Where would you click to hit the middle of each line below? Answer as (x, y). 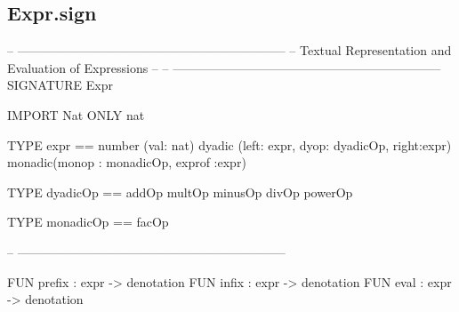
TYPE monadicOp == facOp (88, 222)
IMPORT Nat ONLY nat (76, 114)
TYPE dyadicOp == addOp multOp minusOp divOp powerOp (180, 192)
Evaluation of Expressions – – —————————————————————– (224, 67)
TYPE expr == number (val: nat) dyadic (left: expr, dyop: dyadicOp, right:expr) (229, 144)
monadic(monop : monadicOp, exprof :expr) (127, 162)
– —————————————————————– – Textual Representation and (229, 50)
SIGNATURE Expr (60, 85)
